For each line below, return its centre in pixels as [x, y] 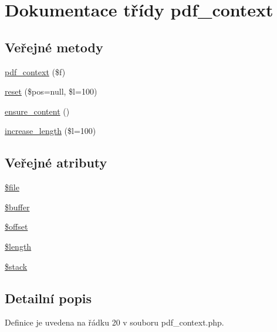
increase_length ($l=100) [50, 131]
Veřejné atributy [56, 162]
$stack [16, 266]
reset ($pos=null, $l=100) [51, 91]
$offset [16, 227]
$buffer [17, 207]
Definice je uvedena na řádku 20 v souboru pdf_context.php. [114, 322]
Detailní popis [48, 298]
